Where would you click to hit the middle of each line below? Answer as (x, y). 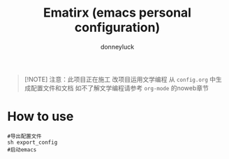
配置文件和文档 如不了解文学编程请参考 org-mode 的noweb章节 (120, 87)
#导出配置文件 (24, 136)
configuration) (117, 27)
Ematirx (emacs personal (117, 13)
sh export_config (32, 142)
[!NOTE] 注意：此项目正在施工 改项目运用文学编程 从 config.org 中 (120, 79)
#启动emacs (22, 150)
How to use (40, 117)
